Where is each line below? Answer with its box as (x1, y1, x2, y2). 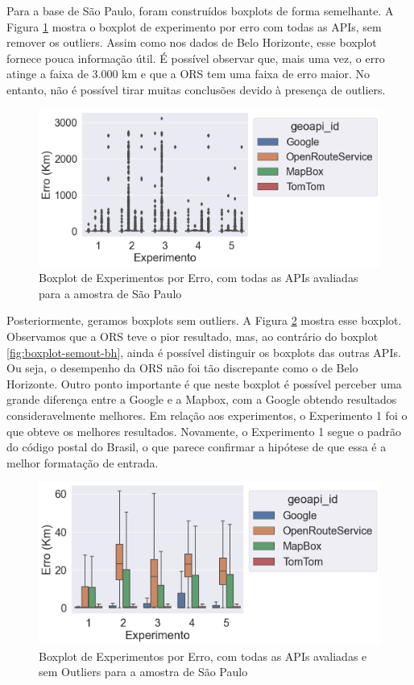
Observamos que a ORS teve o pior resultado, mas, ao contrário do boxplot (6, 328, 379, 345)
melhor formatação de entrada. (6, 454, 159, 471)
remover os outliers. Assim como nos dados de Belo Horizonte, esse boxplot (6, 34, 377, 51)
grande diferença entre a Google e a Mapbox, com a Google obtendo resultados (6, 391, 397, 408)
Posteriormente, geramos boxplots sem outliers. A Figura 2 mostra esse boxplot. (6, 312, 402, 329)
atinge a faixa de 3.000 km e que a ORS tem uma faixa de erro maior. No (6, 65, 370, 82)
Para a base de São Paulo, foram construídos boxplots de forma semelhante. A (6, 2, 394, 19)
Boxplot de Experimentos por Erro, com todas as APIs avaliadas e (39, 647, 367, 664)
